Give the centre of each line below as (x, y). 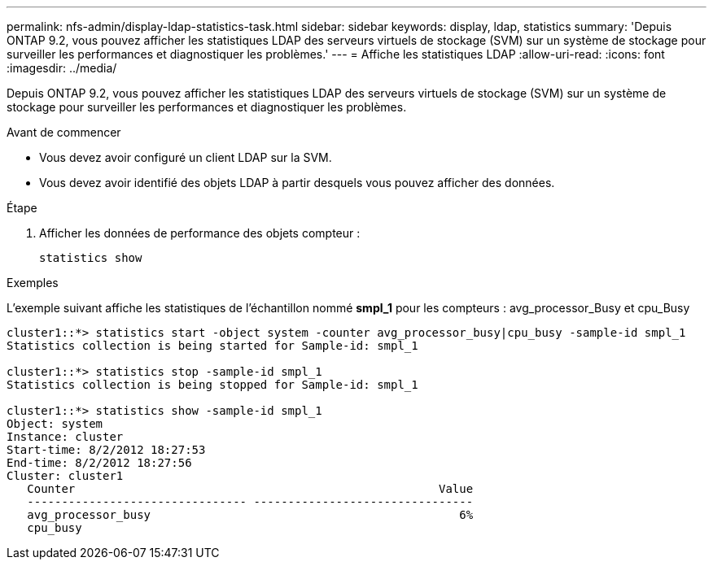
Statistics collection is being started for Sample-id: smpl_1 (212, 346)
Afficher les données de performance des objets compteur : (200, 233)
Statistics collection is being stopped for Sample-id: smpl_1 (212, 385)
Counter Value (250, 489)
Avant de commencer (64, 132)
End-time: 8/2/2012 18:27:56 (99, 463)
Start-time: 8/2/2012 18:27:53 (106, 450)
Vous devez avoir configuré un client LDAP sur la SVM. (186, 157)
